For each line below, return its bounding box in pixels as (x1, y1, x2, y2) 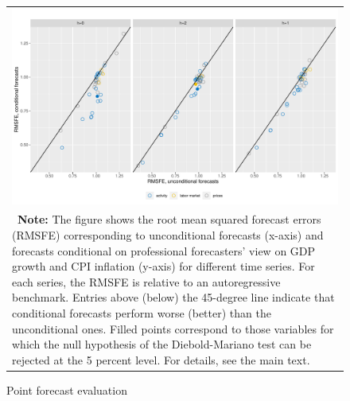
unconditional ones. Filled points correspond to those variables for (12, 320, 334, 337)
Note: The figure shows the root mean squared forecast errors (17, 211, 321, 228)
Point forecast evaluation (6, 381, 127, 398)
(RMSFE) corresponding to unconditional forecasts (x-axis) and (12, 227, 324, 243)
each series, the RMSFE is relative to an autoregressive (12, 273, 281, 290)
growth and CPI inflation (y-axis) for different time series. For (12, 258, 315, 274)
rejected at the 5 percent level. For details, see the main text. (12, 351, 310, 368)
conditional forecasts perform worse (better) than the (12, 304, 271, 321)
